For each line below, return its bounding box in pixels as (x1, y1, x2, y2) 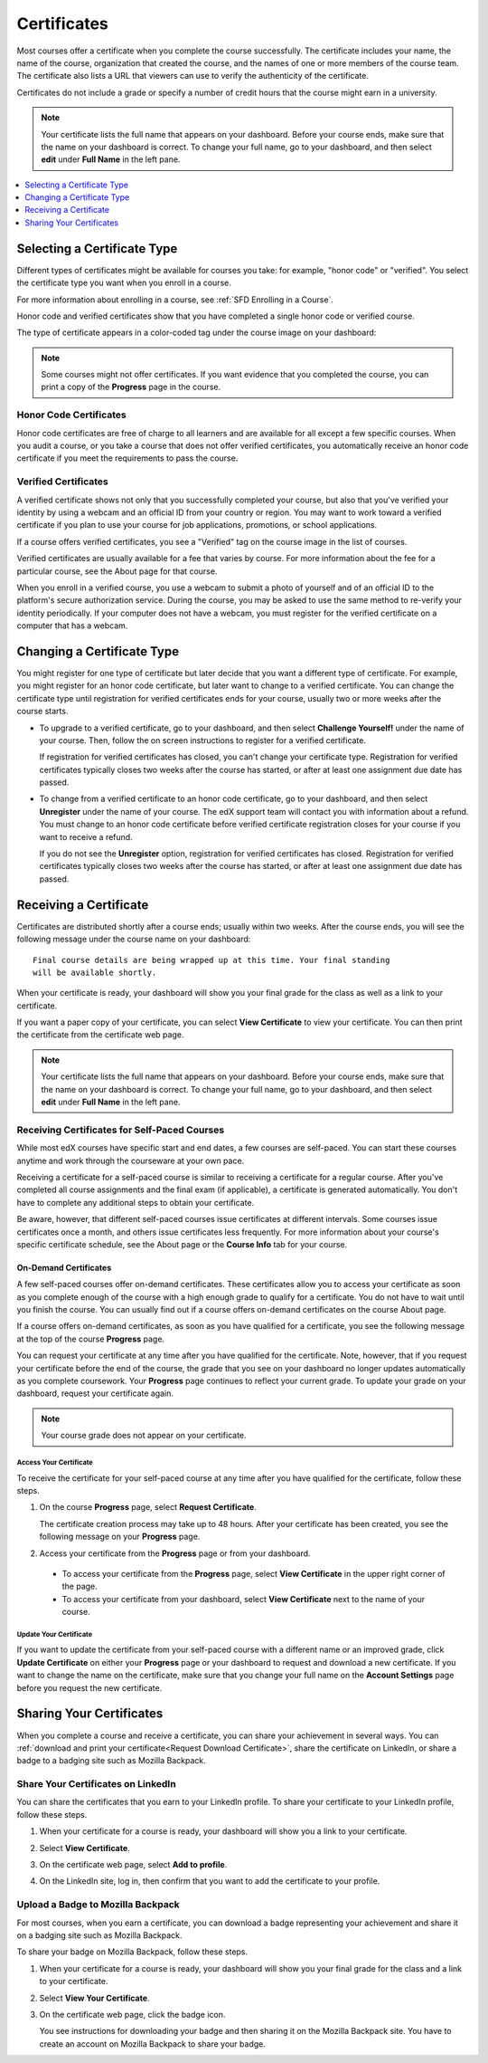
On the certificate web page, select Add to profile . (39, 1859, 228, 1870)
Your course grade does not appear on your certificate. (41, 1430, 248, 1441)
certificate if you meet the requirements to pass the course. (16, 453, 239, 463)
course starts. (16, 706, 69, 717)
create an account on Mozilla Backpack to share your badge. (39, 2038, 267, 2049)
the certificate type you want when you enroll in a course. (16, 277, 232, 289)
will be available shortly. (33, 967, 157, 978)
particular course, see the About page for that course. (16, 566, 218, 577)
